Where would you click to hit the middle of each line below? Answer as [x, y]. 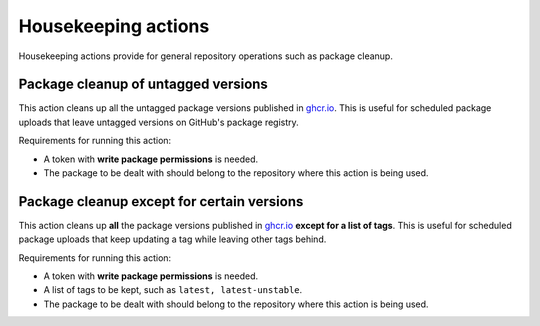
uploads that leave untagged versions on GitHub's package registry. [158, 122]
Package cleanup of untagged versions [143, 84]
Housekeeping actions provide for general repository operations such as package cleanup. [206, 56]
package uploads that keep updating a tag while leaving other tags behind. [172, 239]
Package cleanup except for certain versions [161, 201]
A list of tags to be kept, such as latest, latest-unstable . [173, 290]
